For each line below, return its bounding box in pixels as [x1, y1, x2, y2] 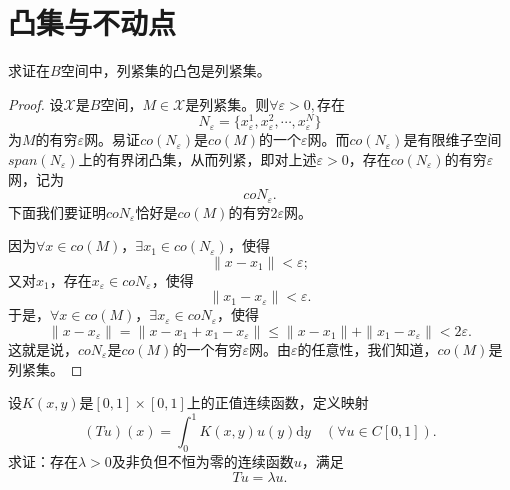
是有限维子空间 [403, 129, 502, 150]
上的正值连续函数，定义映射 [186, 392, 369, 413]
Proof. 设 [8, 93, 64, 114]
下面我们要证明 [8, 201, 106, 222]
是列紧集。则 [185, 93, 270, 114]
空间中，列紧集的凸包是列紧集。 [60, 60, 271, 81]
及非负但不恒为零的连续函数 [111, 451, 294, 472]
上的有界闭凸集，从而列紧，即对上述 [78, 148, 317, 169]
